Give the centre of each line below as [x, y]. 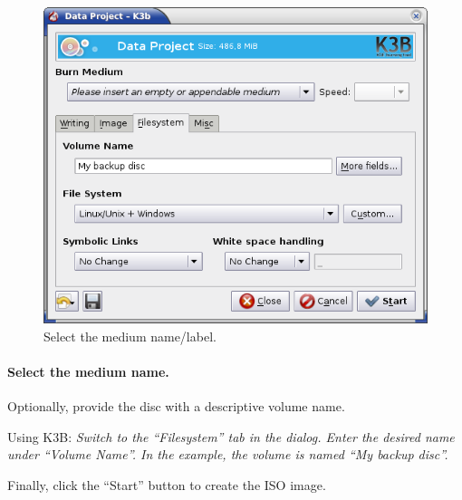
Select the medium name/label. [130, 336]
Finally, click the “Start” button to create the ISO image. [167, 484]
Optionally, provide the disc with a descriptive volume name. [176, 406]
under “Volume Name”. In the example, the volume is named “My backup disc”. [228, 454]
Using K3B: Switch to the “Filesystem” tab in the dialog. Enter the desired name [231, 436]
